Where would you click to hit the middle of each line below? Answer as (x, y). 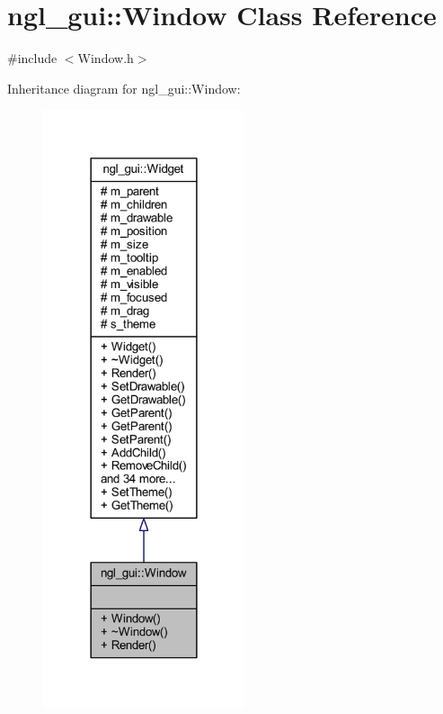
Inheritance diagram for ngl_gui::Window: (124, 88)
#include (32, 58)
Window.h (106, 58)
